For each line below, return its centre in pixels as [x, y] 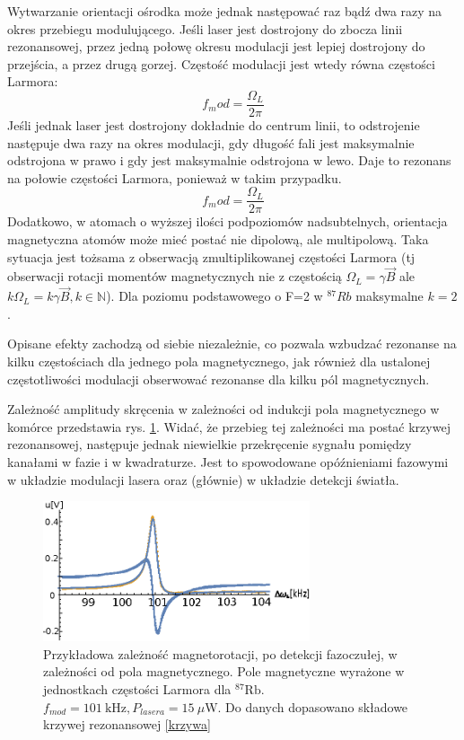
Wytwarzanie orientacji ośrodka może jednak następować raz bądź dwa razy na [225, 11]
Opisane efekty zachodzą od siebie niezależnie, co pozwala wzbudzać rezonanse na [232, 344]
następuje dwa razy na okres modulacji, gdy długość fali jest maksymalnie [211, 142]
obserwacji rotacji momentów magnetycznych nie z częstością [175, 276]
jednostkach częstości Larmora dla [137, 689]
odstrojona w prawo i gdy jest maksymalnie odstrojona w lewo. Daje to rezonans [229, 160]
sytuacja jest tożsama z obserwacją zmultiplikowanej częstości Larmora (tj [211, 256]
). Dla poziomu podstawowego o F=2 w [214, 296]
